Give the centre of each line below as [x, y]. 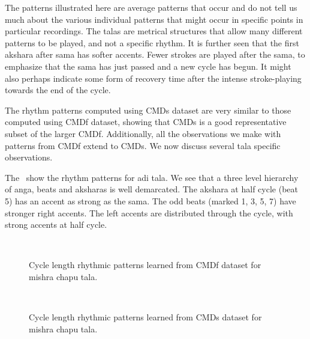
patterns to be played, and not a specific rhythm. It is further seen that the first [152, 42]
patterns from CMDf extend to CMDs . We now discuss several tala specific [143, 145]
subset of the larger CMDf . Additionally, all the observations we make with [143, 133]
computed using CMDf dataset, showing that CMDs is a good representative [146, 122]
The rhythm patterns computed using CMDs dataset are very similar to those [148, 110]
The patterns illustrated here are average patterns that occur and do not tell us [151, 7]
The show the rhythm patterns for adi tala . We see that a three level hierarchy [152, 177]
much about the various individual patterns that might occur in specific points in [154, 19]
